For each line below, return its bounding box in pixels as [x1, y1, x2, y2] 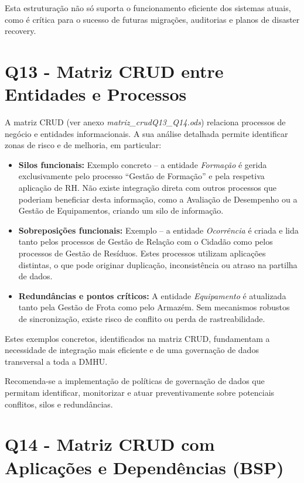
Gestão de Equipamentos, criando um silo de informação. [18, 204, 224, 217]
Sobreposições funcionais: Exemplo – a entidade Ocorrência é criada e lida [18, 224, 299, 236]
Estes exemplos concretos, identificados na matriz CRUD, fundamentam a [5, 332, 270, 344]
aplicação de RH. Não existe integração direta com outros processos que [18, 181, 276, 194]
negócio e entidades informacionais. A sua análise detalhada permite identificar [5, 127, 288, 139]
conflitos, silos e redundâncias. [5, 398, 113, 410]
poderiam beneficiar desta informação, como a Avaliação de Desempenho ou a [18, 193, 298, 205]
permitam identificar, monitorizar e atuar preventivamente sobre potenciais [5, 386, 275, 398]
